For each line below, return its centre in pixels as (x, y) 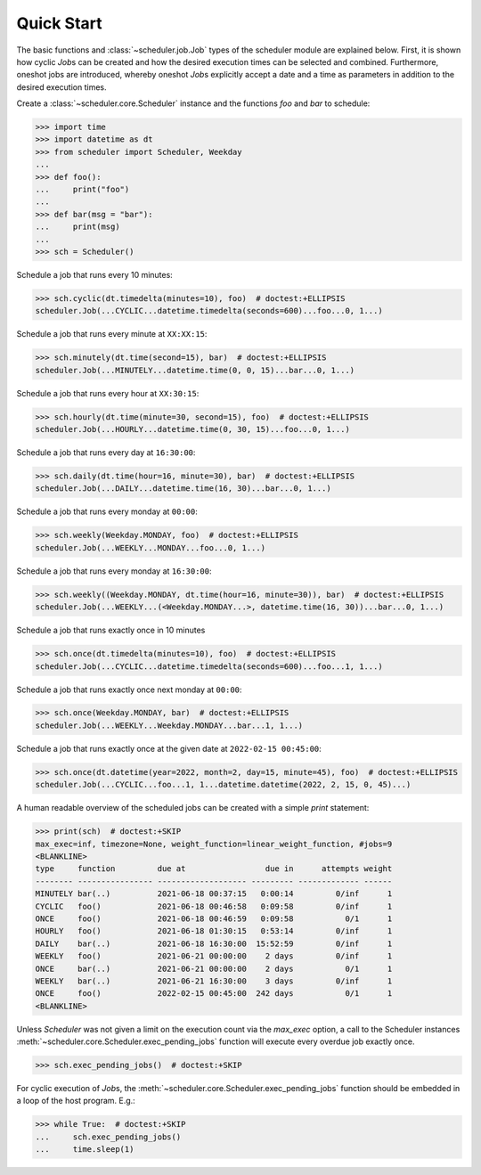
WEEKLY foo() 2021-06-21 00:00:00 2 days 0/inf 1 (214, 956)
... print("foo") (82, 190)
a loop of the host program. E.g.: (76, 1101)
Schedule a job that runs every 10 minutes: (94, 274)
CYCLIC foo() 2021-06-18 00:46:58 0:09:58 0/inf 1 (214, 906)
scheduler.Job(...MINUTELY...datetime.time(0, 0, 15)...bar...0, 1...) (195, 370)
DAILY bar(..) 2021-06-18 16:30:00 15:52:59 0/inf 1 (214, 943)
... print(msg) (77, 227)
